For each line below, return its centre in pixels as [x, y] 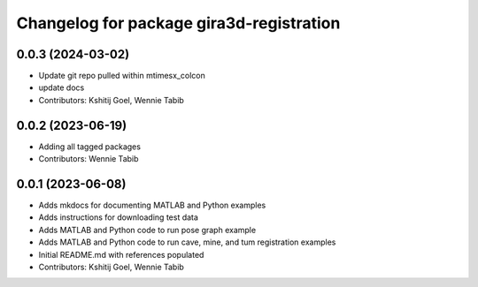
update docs [62, 87]
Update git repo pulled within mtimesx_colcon [122, 76]
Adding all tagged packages [90, 147]
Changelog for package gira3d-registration [178, 23]
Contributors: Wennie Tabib [89, 159]
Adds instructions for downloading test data [119, 217]
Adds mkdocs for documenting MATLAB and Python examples [152, 205]
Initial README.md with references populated [121, 254]
